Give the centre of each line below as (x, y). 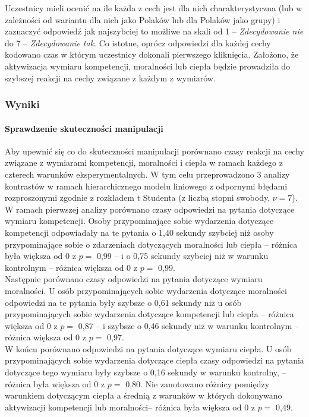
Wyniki (22, 104)
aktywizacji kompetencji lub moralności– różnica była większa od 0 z (130, 407)
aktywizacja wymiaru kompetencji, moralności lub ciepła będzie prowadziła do (148, 66)
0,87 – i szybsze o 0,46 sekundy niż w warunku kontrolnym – (189, 325)
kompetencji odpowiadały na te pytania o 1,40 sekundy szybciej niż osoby (139, 232)
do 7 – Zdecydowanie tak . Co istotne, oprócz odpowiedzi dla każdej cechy (138, 42)
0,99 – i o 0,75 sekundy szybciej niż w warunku (182, 256)
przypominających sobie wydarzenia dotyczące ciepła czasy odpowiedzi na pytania (154, 360)
